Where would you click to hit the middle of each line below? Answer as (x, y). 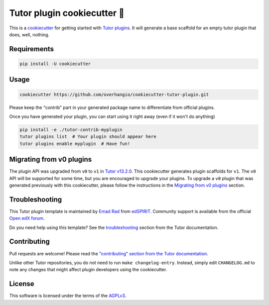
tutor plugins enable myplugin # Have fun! (75, 144)
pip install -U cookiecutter (55, 64)
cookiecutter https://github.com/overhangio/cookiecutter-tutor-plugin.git (114, 94)
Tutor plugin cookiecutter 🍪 (67, 13)
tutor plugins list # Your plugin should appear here (88, 137)
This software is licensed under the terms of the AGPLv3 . (68, 296)
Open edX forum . (27, 218)
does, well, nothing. (29, 34)
